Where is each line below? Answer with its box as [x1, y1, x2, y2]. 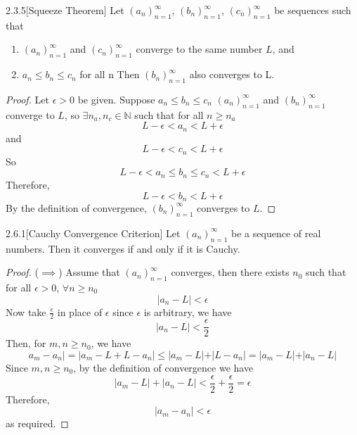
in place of [57, 304, 103, 319]
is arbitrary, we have [143, 304, 232, 319]
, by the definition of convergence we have [73, 360, 254, 375]
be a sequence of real [231, 225, 321, 240]
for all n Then [79, 67, 140, 82]
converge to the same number [136, 42, 263, 56]
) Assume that [58, 265, 120, 279]
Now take [6, 304, 46, 319]
